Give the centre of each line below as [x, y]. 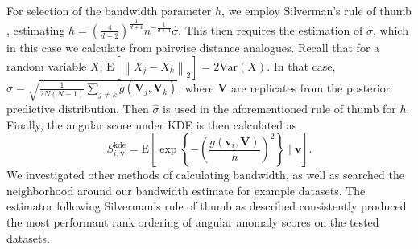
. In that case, [301, 65]
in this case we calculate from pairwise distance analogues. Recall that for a [193, 47]
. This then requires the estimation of [271, 29]
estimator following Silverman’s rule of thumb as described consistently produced [207, 206]
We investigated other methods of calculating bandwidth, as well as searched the [205, 175]
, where [196, 87]
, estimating [36, 29]
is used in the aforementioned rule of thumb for [279, 109]
